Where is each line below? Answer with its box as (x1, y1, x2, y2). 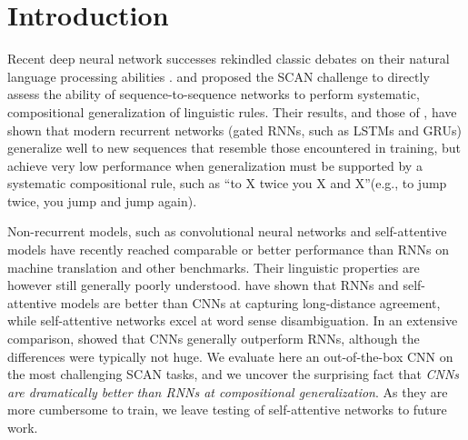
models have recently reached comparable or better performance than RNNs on (7, 240, 449, 259)
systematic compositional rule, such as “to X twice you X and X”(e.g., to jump (7, 174, 447, 193)
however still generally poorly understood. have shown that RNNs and (7, 275, 399, 295)
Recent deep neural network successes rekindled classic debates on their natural (7, 49, 450, 68)
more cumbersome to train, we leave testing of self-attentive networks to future (7, 400, 447, 419)
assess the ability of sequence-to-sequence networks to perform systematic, (7, 85, 420, 104)
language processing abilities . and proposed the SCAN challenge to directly (7, 66, 430, 85)
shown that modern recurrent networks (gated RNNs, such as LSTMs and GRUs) (7, 120, 462, 139)
